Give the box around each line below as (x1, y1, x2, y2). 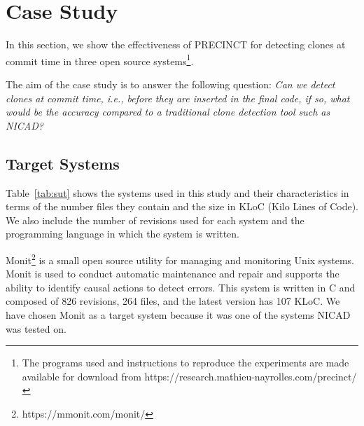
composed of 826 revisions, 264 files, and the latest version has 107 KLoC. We (6, 294, 340, 308)
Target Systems (6, 152, 120, 174)
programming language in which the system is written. (6, 226, 240, 241)
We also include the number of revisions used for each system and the (6, 212, 304, 227)
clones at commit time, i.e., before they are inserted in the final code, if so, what (6, 90, 350, 105)
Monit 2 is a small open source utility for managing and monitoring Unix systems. (6, 250, 355, 267)
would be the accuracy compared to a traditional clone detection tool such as (6, 104, 330, 119)
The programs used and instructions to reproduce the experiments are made (22, 355, 349, 370)
